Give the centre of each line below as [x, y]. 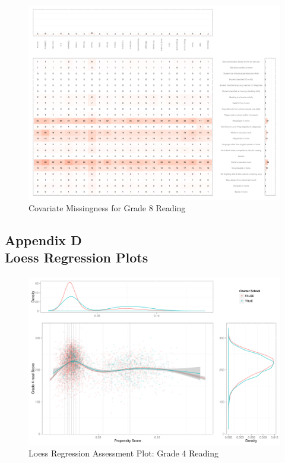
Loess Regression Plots [77, 257]
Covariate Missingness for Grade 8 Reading [107, 208]
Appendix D [43, 240]
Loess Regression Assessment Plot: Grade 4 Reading [124, 453]
